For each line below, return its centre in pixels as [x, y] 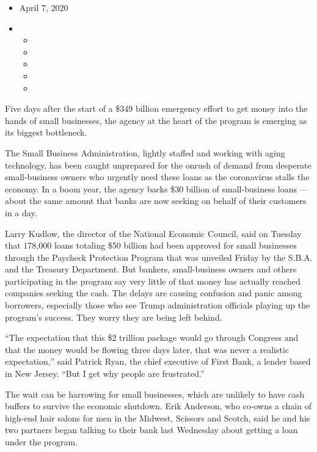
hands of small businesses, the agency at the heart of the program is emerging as [156, 120]
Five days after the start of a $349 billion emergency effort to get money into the [156, 108]
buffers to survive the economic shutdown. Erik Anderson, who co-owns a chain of [158, 406]
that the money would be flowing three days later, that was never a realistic [147, 349]
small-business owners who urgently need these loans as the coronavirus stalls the [157, 177]
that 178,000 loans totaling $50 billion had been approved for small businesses [151, 245]
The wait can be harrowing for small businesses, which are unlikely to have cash [155, 394]
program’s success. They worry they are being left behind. [114, 317]
